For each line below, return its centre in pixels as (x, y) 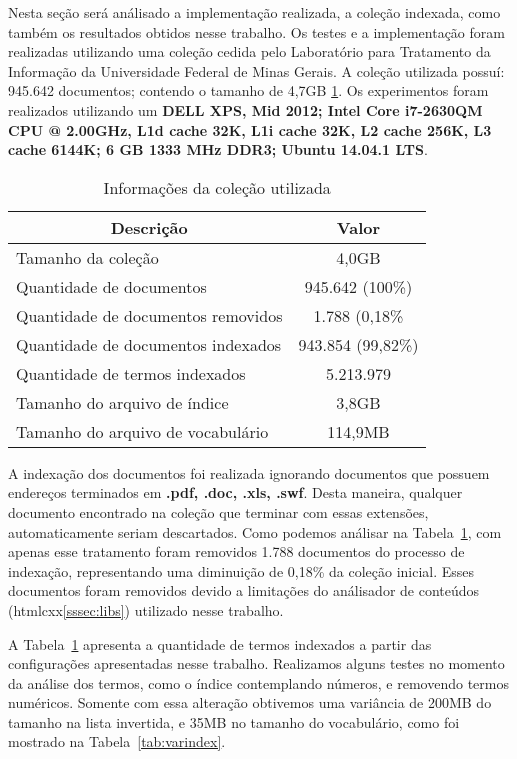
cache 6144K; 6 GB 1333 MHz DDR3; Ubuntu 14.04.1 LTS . (218, 149)
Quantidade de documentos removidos (149, 315)
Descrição (149, 227)
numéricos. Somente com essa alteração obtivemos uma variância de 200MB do (250, 702)
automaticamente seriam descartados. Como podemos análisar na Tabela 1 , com (255, 531)
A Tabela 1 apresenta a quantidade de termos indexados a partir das (220, 643)
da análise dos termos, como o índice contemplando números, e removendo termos (258, 682)
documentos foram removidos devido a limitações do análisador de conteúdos (244, 590)
